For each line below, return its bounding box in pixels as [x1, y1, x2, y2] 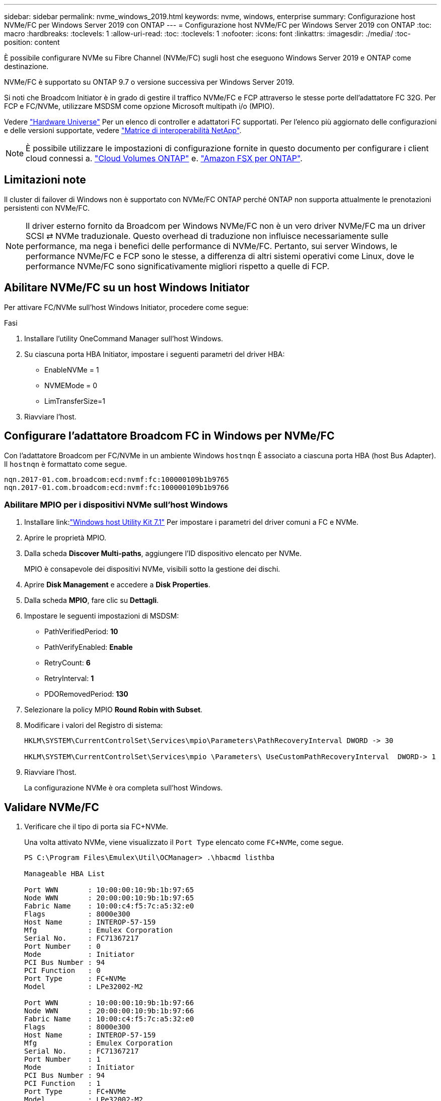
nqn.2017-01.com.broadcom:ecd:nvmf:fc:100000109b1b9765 [4, 475, 229, 483]
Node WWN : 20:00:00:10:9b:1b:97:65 [24, 894, 194, 902]
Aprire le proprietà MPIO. [24, 533, 107, 542]
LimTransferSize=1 [44, 396, 105, 405]
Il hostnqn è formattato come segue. [4, 459, 127, 468]
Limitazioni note [4, 173, 86, 187]
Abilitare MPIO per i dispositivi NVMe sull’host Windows [4, 499, 228, 510]
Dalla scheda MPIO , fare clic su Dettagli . [24, 596, 159, 605]
